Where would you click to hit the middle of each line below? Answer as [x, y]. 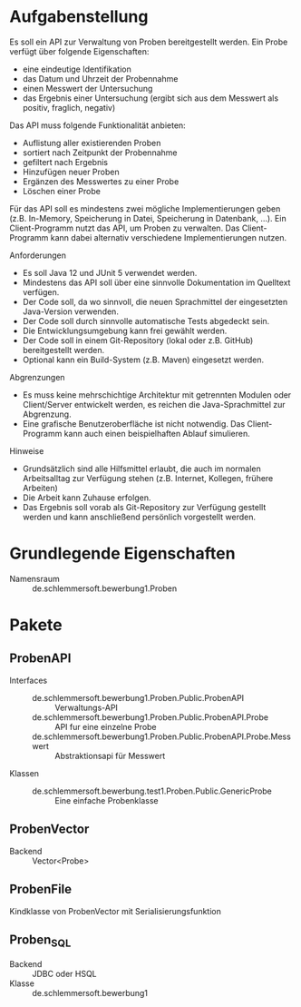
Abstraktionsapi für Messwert [110, 755]
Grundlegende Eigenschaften [122, 553]
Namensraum [35, 578]
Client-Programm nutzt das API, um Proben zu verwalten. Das [125, 228]
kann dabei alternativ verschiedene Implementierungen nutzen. [169, 237]
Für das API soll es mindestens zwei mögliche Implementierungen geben [145, 208]
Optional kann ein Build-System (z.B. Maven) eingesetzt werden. [143, 360]
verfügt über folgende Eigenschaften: [79, 51]
